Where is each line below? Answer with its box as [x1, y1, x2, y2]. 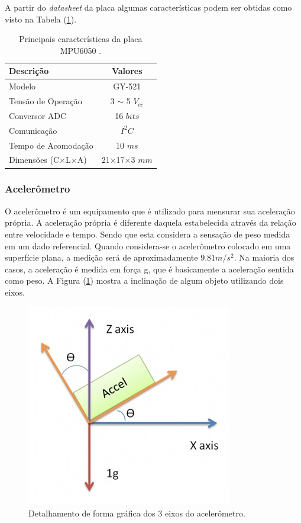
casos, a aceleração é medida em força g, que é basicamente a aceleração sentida [5, 262, 294, 275]
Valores [111, 65, 143, 77]
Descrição [9, 65, 49, 77]
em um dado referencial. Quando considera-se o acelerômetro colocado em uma [5, 239, 291, 252]
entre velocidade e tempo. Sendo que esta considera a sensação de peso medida [5, 227, 290, 240]
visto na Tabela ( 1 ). [5, 12, 77, 25]
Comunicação [9, 124, 57, 136]
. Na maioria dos [234, 251, 294, 264]
